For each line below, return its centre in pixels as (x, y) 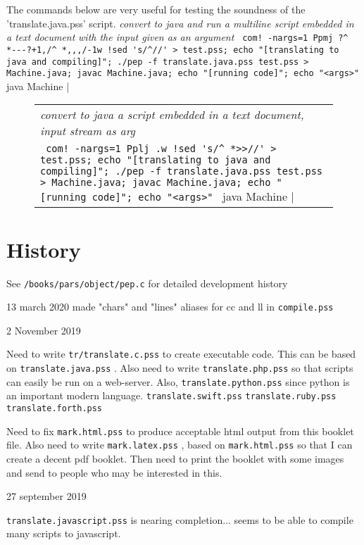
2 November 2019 (44, 330)
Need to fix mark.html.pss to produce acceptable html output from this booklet (180, 431)
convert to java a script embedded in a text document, (172, 115)
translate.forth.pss (55, 409)
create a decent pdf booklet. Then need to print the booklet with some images (175, 459)
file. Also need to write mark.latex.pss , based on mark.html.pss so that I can (180, 445)
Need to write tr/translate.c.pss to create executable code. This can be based (181, 354)
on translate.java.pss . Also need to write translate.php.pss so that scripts (180, 368)
